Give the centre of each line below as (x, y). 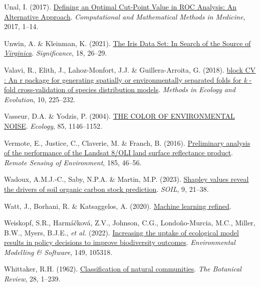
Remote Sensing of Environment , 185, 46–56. (73, 162)
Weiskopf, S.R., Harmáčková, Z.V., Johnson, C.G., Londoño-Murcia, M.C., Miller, (130, 223)
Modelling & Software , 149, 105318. (58, 252)
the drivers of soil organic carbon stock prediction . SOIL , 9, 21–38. (106, 189)
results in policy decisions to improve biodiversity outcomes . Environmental (120, 242)
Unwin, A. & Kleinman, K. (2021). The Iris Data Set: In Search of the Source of (127, 43)
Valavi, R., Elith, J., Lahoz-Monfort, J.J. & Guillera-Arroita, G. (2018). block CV (130, 69)
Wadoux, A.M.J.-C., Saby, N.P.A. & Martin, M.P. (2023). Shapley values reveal (126, 179)
